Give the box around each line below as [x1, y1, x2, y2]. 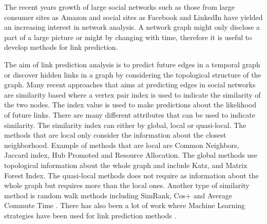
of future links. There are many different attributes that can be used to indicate [4, 109, 255, 120]
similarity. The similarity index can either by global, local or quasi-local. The [4, 119, 246, 130]
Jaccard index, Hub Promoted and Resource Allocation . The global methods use [4, 150, 257, 160]
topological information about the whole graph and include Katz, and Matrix [4, 159, 247, 170]
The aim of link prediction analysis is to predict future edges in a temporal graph [4, 59, 260, 69]
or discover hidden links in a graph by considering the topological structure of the [4, 69, 261, 80]
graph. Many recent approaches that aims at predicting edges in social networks [4, 79, 256, 90]
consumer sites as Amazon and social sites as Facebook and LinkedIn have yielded [4, 11, 263, 22]
